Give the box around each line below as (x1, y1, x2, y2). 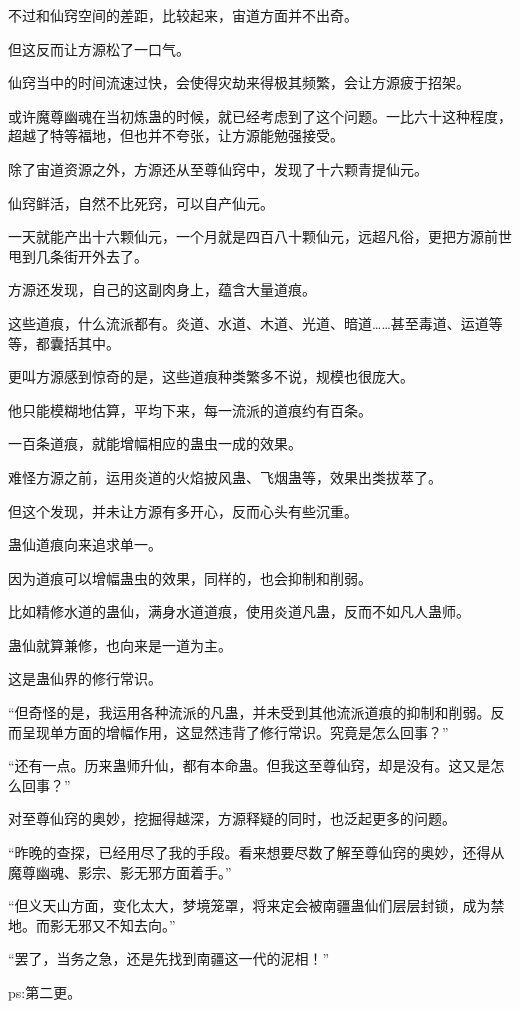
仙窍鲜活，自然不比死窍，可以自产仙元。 (8, 192, 274, 213)
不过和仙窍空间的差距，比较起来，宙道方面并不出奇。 (8, 5, 358, 25)
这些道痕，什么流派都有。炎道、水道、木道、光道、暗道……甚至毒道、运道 (8, 312, 489, 333)
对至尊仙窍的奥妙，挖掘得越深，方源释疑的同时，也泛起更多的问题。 (8, 808, 456, 829)
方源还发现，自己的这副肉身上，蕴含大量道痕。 (8, 279, 316, 300)
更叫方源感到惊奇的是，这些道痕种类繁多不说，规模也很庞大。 (8, 366, 414, 387)
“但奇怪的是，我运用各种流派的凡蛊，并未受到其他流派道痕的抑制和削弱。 (8, 702, 491, 723)
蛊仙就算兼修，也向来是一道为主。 (8, 634, 232, 655)
